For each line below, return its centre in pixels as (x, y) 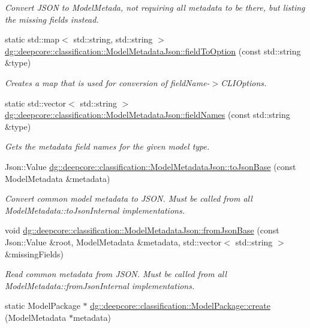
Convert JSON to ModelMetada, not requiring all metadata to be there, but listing (155, 7)
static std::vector (36, 103)
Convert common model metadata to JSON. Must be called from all (129, 198)
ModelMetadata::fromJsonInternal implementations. (100, 285)
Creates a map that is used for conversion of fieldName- (107, 82)
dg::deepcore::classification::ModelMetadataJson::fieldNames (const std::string (148, 115)
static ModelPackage (43, 306)
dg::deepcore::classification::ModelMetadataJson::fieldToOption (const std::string (153, 51)
